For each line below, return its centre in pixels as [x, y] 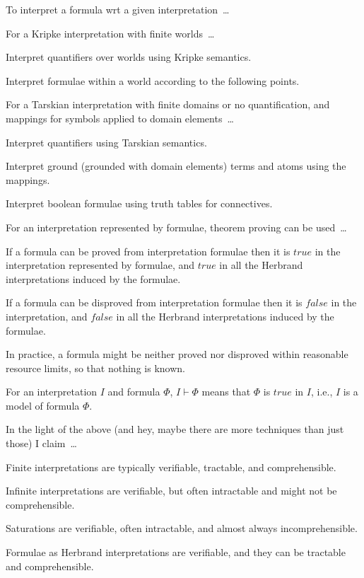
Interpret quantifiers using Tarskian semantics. [106, 142]
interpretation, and [47, 316]
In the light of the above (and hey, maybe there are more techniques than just [175, 429]
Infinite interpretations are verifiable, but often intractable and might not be [171, 491]
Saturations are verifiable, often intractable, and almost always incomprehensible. [182, 528]
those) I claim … [41, 443]
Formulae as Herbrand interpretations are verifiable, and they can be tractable [176, 552]
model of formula [43, 405]
